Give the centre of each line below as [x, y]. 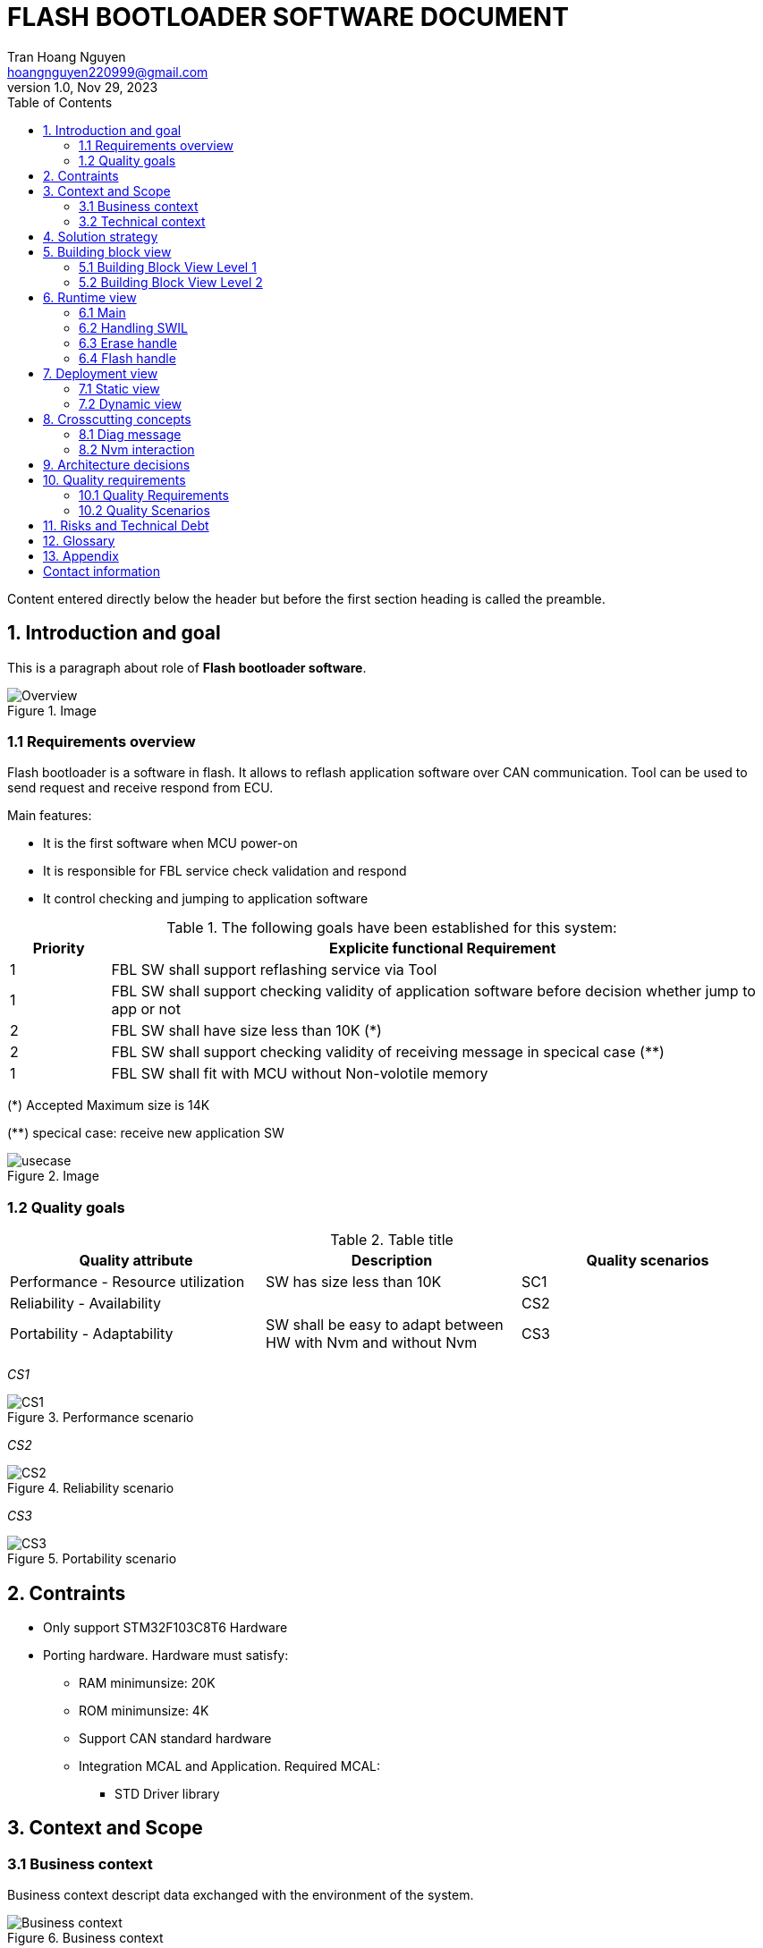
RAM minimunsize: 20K [147, 1682]
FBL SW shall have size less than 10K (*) [246, 1031]
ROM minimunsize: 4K [144, 1710]
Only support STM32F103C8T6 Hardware [165, 1627]
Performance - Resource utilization [127, 1282]
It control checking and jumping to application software [206, 899]
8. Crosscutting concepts [117, 419]
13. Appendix [81, 555]
